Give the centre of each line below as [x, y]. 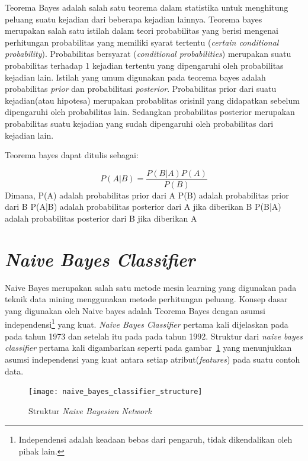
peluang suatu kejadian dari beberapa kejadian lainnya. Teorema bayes [134, 19]
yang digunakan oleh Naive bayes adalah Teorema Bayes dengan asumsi [135, 310]
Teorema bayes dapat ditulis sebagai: [72, 155]
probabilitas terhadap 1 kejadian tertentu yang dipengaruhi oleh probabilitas [144, 65]
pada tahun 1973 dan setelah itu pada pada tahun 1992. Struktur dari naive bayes [154, 336]
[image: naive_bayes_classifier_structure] [115, 392]
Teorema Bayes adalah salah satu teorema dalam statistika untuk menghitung [147, 7]
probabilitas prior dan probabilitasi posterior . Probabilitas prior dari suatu [141, 89]
